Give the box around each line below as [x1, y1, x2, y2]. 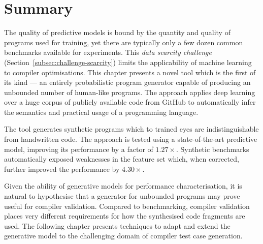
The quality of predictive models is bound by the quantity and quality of [4, 27, 231, 38]
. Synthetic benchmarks [176, 143, 249, 154]
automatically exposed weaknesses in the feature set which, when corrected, [4, 154, 239, 164]
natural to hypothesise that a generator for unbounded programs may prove [4, 191, 240, 201]
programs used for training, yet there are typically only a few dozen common [4, 37, 243, 47]
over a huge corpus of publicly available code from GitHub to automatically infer [4, 97, 256, 107]
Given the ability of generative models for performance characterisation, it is [4, 180, 242, 191]
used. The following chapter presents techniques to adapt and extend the [4, 220, 231, 231]
